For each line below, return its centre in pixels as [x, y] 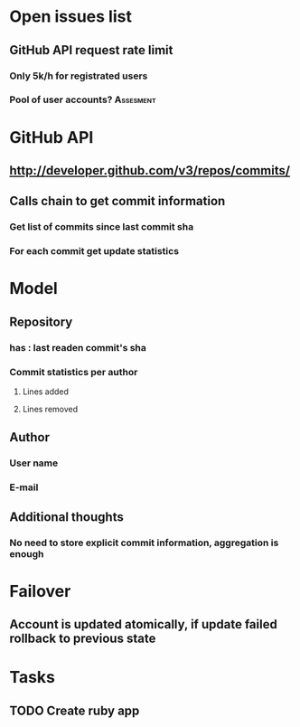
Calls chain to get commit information [117, 201]
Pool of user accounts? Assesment [83, 99]
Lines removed [50, 410]
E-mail [24, 487]
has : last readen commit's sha [78, 347]
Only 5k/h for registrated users [79, 76]
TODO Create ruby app [75, 710]
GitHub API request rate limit [91, 50]
